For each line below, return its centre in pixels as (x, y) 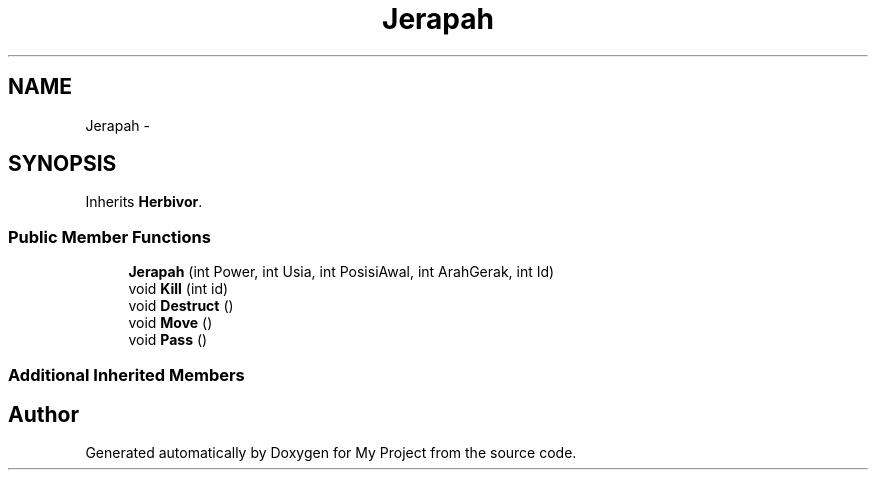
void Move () (170, 323)
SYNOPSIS (62, 164)
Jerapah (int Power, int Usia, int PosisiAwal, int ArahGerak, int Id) (341, 272)
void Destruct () (181, 306)
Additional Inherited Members (126, 374)
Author (43, 414)
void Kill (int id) (178, 289)
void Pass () (168, 340)
